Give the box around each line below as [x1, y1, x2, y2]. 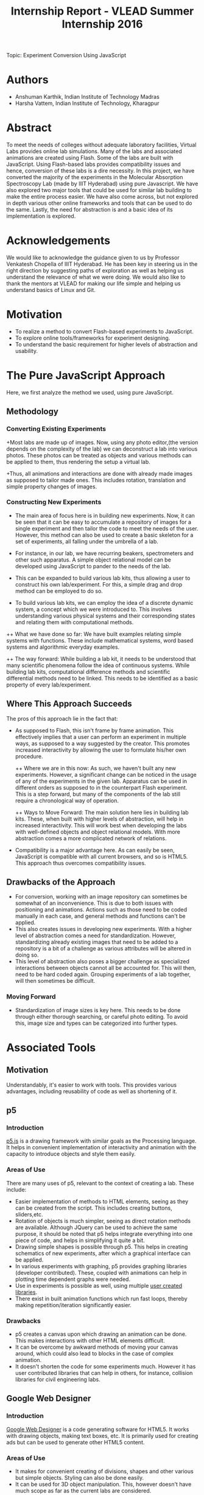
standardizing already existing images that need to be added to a [15, 938, 178, 946]
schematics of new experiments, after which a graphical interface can [15, 1249, 191, 1257]
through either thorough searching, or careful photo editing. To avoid [15, 1013, 188, 1020]
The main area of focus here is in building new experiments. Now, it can [15, 512, 195, 519]
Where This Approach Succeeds [6, 699, 132, 709]
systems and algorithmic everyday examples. [6, 643, 120, 651]
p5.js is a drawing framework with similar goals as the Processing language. [6, 1137, 197, 1144]
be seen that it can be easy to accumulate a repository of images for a [15, 518, 192, 526]
